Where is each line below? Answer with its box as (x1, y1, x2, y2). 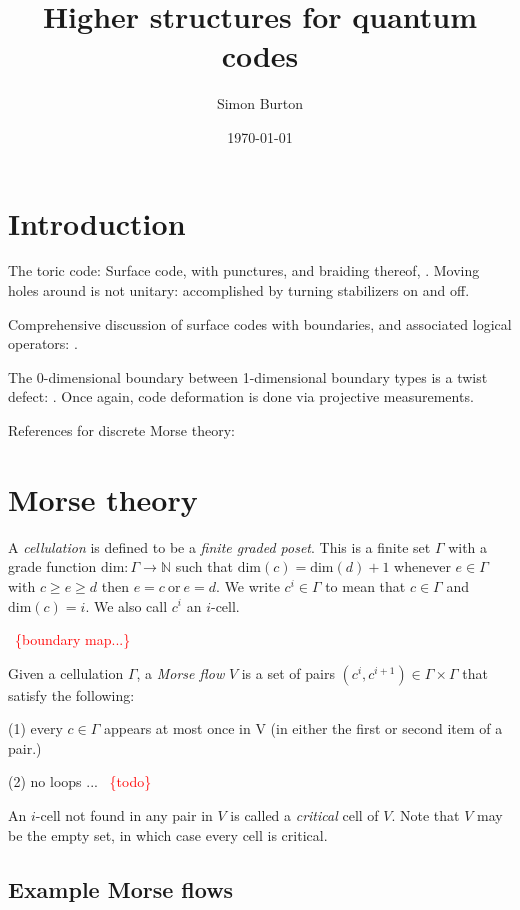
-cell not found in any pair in (35, 805, 213, 826)
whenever (394, 556, 451, 577)
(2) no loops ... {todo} (8, 771, 152, 792)
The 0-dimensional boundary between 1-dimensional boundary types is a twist (8, 366, 488, 387)
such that (175, 556, 233, 577)
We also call (93, 595, 168, 616)
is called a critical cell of (230, 805, 379, 826)
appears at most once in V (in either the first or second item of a (103, 718, 503, 739)
